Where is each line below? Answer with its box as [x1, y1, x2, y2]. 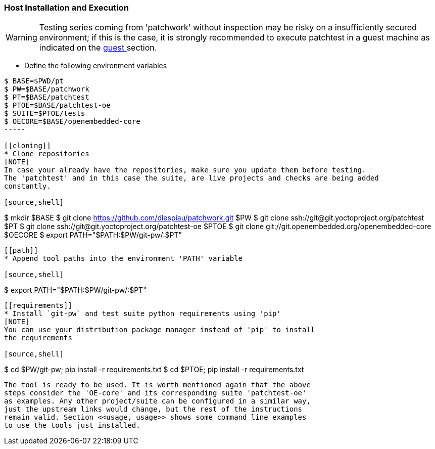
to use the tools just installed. [4, 421, 140, 430]
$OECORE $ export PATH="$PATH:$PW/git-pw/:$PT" [4, 231, 182, 240]
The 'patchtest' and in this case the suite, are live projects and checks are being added [4, 174, 379, 183]
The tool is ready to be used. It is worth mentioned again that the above [4, 381, 311, 389]
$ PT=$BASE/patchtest [4, 93, 89, 102]
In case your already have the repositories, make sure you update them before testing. [4, 166, 366, 174]
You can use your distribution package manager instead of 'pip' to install [4, 326, 315, 334]
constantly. [4, 182, 51, 191]
